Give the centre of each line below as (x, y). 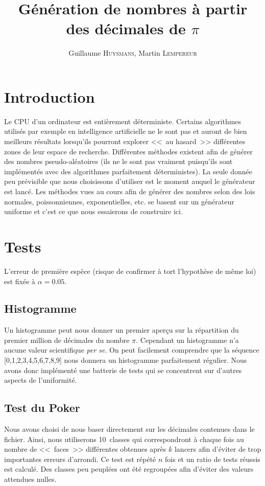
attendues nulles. (30, 479)
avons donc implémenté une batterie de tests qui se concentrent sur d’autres (123, 370)
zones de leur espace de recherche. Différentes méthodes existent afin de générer (128, 151)
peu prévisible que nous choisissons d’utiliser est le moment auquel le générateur (130, 181)
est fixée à (20, 281)
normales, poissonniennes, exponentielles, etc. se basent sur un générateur (119, 201)
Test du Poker (42, 408)
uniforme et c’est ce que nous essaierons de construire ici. (93, 211)
